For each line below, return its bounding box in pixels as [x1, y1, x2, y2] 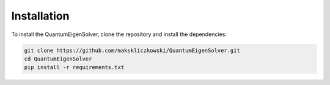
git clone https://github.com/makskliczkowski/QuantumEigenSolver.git [24, 46, 241, 54]
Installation [11, 9, 70, 23]
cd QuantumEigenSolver [24, 55, 92, 62]
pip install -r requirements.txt [24, 64, 125, 71]
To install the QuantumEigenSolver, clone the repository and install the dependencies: [11, 31, 227, 38]
